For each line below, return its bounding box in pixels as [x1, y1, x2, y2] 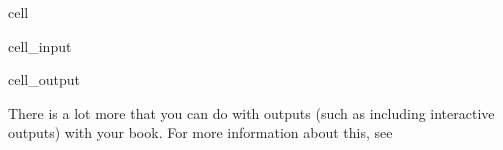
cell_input [8, 35, 72, 56]
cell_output [8, 69, 80, 90]
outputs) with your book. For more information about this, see [8, 122, 393, 143]
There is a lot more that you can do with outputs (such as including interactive [8, 102, 495, 123]
